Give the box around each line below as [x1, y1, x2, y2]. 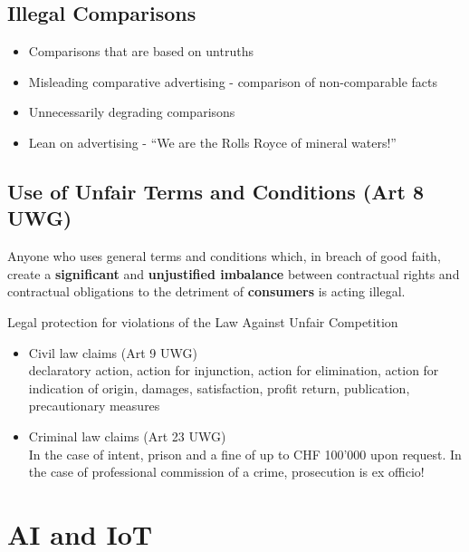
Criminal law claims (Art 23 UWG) [28, 426, 226, 445]
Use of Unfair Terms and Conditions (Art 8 [7, 177, 424, 205]
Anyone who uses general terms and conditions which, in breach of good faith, [7, 247, 441, 266]
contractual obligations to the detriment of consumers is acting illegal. [7, 282, 406, 301]
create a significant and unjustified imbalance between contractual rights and [7, 264, 460, 283]
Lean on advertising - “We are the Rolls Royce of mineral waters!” [28, 132, 397, 151]
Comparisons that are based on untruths [28, 42, 254, 61]
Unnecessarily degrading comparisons [28, 102, 235, 121]
